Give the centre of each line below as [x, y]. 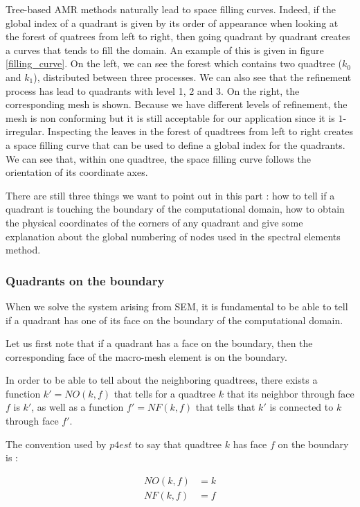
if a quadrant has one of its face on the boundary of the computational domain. [174, 320]
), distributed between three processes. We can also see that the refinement [192, 77]
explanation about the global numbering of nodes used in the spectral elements [173, 236]
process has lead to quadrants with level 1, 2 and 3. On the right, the [153, 90]
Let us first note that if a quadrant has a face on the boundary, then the [159, 343]
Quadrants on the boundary [85, 280]
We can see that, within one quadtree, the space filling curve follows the [158, 158]
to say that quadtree [179, 444]
